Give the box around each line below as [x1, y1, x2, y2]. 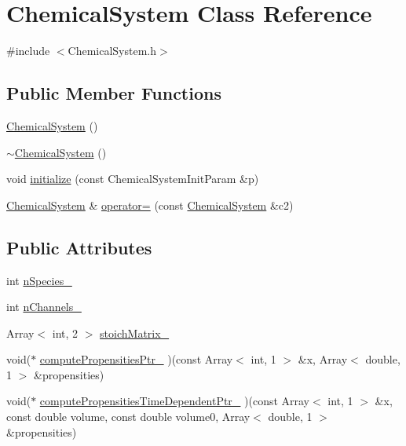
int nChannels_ [6, 298, 82, 315]
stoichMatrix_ [100, 324, 170, 341]
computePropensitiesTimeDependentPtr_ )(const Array [39, 393, 310, 409]
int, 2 [52, 324, 79, 341]
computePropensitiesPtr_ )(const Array [39, 351, 233, 367]
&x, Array [298, 351, 348, 367]
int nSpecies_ [6, 272, 72, 288]
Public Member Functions [6, 81, 221, 105]
